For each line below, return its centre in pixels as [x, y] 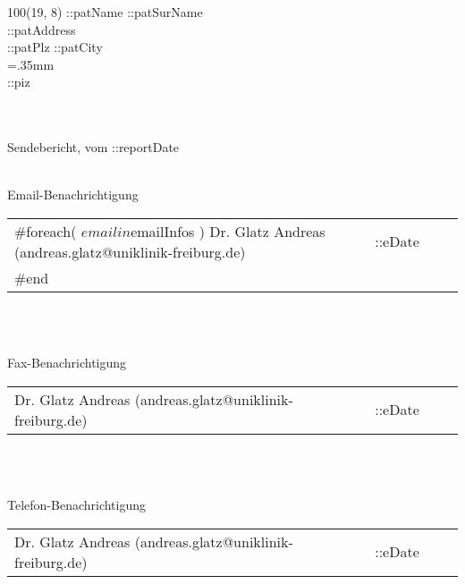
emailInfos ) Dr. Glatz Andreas [228, 231]
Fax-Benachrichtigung [67, 363]
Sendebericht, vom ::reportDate [93, 147]
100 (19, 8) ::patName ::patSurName [105, 12]
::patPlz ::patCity [55, 47]
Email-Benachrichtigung [73, 195]
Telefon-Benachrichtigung [77, 504]
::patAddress [42, 29]
